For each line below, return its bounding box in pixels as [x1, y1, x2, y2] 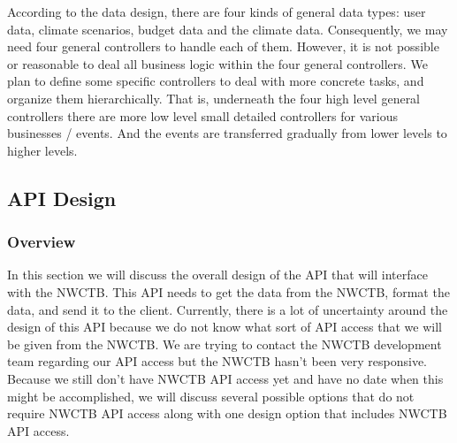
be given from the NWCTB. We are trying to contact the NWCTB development [7, 334, 442, 353]
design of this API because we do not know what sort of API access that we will [7, 317, 442, 336]
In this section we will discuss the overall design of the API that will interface [7, 265, 428, 284]
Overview [7, 231, 76, 253]
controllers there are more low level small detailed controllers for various [7, 106, 399, 125]
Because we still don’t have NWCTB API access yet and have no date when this [7, 369, 444, 387]
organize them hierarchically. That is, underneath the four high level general [7, 88, 421, 107]
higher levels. [7, 141, 78, 159]
